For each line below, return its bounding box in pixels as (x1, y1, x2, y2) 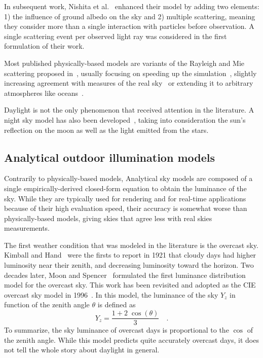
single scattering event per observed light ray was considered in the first (4, 30, 227, 41)
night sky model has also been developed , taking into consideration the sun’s (4, 114, 246, 125)
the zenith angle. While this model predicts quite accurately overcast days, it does (4, 334, 259, 345)
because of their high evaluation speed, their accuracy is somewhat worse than (4, 203, 247, 213)
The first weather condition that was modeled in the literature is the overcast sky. (4, 239, 258, 250)
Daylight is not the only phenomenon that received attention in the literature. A (4, 104, 254, 115)
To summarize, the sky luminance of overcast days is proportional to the (4, 325, 229, 335)
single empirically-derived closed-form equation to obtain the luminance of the (4, 183, 247, 193)
